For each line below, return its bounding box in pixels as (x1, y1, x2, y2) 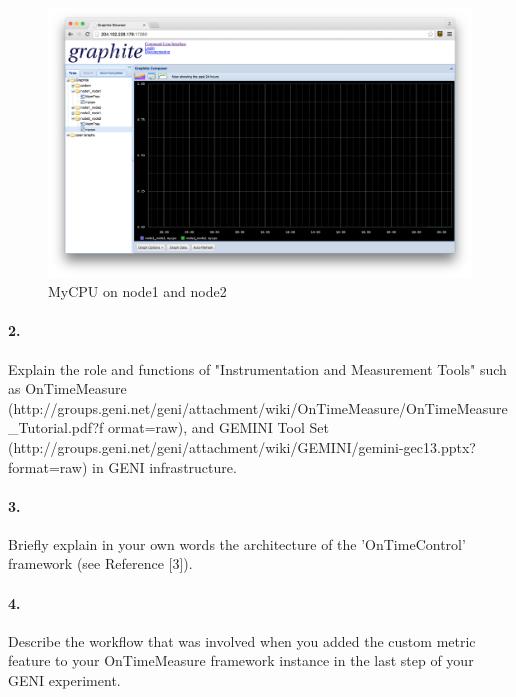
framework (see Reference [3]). (8, 553, 193, 574)
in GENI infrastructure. (92, 456, 237, 477)
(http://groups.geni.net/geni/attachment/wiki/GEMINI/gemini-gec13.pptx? (8, 436, 476, 457)
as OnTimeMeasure (8, 378, 127, 399)
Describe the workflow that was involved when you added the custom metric (8, 630, 476, 651)
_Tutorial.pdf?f (8, 417, 104, 438)
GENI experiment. (8, 670, 121, 691)
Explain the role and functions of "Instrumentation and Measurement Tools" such (8, 358, 507, 379)
